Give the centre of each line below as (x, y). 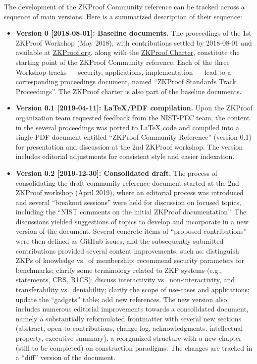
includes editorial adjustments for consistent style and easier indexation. (125, 156)
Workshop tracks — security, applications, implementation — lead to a (123, 72)
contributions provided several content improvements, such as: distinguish (127, 250)
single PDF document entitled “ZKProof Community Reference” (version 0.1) (133, 137)
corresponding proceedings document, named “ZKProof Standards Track (126, 81)
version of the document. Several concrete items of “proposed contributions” (131, 231)
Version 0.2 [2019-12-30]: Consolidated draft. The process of (116, 173)
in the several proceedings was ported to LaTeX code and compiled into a (128, 127)
